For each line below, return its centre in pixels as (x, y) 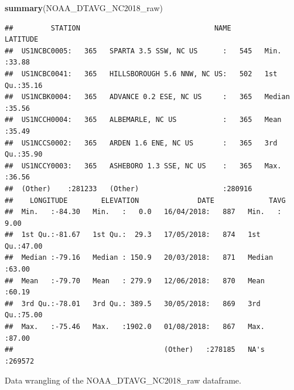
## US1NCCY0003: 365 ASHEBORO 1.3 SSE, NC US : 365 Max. (143, 166)
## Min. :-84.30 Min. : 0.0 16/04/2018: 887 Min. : (143, 212)
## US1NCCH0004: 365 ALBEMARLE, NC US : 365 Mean (143, 120)
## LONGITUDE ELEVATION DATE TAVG (145, 200)
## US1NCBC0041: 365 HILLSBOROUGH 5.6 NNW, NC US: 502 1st (141, 74)
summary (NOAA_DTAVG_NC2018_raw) (84, 8)
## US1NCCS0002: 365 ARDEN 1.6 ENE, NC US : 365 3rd (141, 143)
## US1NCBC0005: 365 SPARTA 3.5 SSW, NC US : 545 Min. (143, 51)
